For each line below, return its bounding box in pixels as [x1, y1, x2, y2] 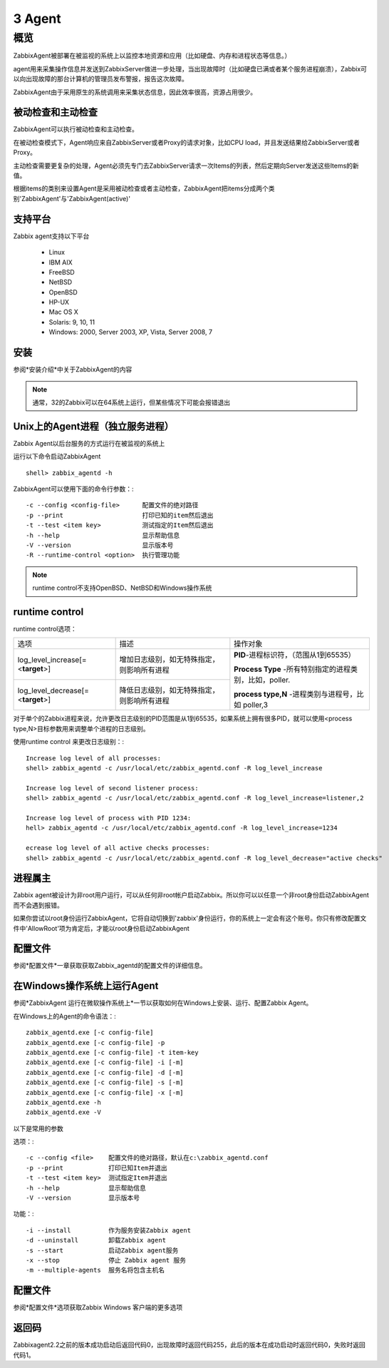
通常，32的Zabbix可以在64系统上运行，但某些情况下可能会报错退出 [32, 398, 231, 407]
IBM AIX [48, 257, 73, 267]
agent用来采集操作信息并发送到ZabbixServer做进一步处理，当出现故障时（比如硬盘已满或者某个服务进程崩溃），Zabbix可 [13, 64, 367, 73]
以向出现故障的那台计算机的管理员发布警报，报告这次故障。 [13, 75, 188, 83]
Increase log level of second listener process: [26, 784, 199, 792]
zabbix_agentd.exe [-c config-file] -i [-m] [26, 1058, 185, 1066]
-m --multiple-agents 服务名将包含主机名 [26, 1266, 165, 1275]
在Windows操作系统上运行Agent [13, 980, 159, 992]
